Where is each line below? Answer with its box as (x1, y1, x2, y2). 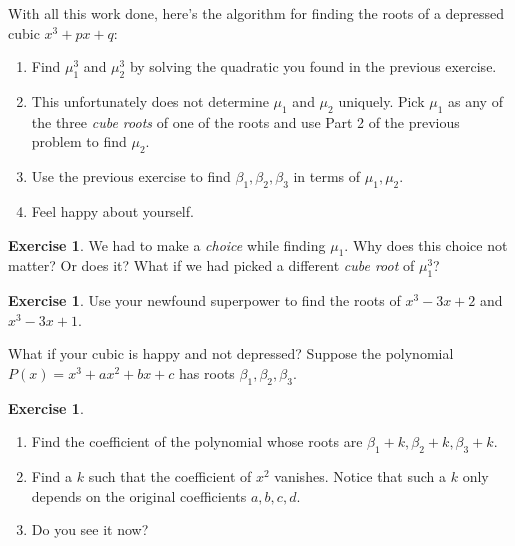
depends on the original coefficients (31, 485, 247, 506)
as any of (448, 90, 503, 111)
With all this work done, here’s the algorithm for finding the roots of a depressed (8, 3, 505, 23)
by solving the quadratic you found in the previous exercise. (129, 56, 497, 77)
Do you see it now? (31, 519, 149, 540)
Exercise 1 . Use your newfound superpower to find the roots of (8, 290, 401, 311)
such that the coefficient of (88, 466, 252, 487)
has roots (179, 362, 235, 383)
